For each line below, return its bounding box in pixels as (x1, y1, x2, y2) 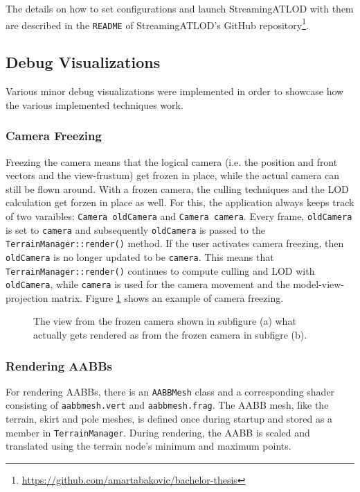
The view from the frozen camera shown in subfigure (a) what (33, 314, 296, 328)
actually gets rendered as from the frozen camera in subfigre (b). (33, 328, 307, 342)
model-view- (293, 277, 345, 291)
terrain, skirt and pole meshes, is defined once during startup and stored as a (6, 412, 333, 426)
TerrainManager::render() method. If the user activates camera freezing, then (6, 236, 344, 251)
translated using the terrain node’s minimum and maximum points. (6, 439, 291, 453)
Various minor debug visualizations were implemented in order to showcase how (6, 84, 344, 99)
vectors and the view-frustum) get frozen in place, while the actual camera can (6, 168, 340, 183)
